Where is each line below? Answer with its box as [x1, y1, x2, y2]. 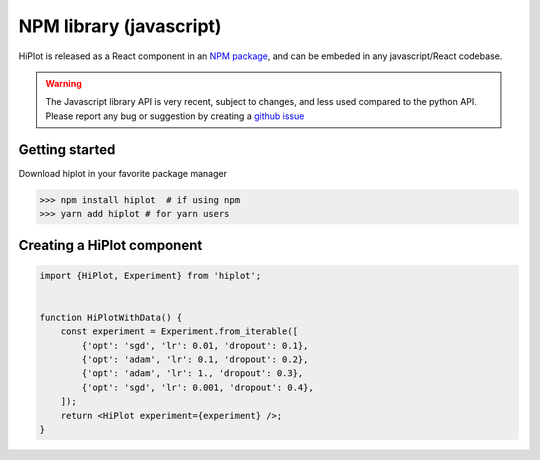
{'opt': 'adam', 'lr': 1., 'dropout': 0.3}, [81, 368, 304, 379]
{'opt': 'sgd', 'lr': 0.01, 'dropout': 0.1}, [81, 340, 309, 351]
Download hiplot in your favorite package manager [18, 167, 227, 179]
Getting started [18, 141, 116, 158]
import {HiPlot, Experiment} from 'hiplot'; [39, 270, 262, 281]
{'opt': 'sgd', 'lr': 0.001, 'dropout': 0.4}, [81, 381, 314, 393]
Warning [45, 77, 82, 89]
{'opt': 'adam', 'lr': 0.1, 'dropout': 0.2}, [81, 353, 309, 365]
